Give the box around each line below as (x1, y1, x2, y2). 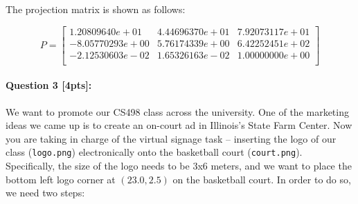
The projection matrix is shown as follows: (6, 2, 186, 16)
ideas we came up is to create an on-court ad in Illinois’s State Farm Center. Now (6, 118, 352, 132)
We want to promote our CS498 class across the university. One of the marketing (6, 104, 349, 119)
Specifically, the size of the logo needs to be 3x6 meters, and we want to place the (6, 158, 352, 172)
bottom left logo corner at (6, 172, 116, 186)
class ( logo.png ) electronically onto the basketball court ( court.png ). (6, 145, 303, 159)
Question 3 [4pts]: (6, 78, 92, 92)
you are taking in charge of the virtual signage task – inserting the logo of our (6, 131, 337, 145)
